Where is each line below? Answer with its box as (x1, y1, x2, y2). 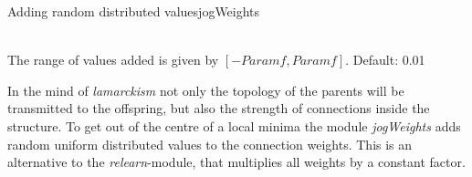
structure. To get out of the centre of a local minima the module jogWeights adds (7, 116, 461, 135)
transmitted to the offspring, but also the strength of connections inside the (7, 99, 430, 118)
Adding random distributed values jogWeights (7, 2, 260, 20)
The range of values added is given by (7, 50, 219, 69)
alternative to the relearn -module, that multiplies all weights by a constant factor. (7, 152, 466, 172)
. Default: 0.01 (345, 50, 425, 69)
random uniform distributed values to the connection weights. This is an (7, 134, 413, 153)
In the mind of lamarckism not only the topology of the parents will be (7, 80, 404, 99)
